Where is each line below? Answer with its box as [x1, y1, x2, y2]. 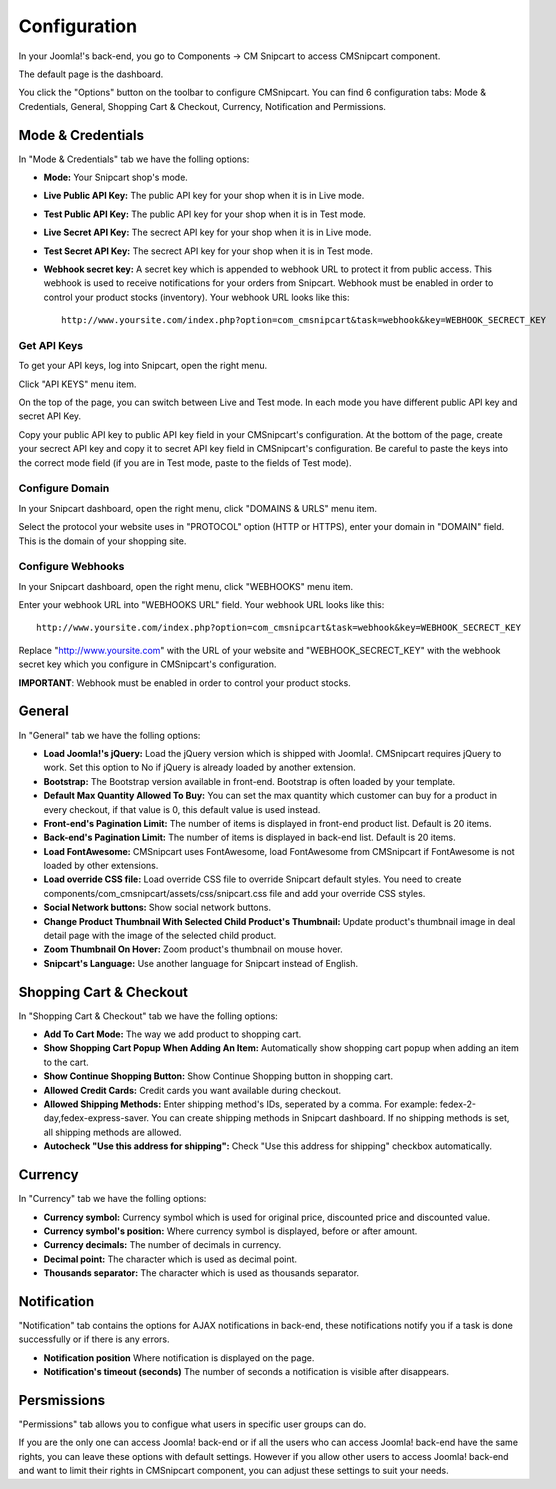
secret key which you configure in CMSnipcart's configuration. [18, 658, 277, 670]
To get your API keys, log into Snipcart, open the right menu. [18, 360, 268, 372]
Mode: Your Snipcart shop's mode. [43, 171, 189, 184]
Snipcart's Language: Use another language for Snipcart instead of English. [43, 957, 359, 969]
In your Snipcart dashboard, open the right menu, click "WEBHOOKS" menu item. [18, 580, 354, 592]
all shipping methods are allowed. [43, 1126, 182, 1138]
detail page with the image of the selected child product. [43, 930, 277, 942]
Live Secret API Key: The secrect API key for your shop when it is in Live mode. [43, 226, 372, 239]
